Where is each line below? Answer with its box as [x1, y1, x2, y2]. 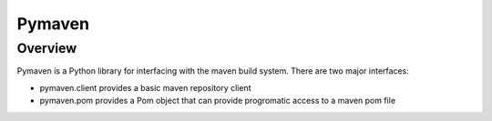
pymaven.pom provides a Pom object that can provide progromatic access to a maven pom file [39, 96, 396, 106]
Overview [16, 40, 77, 56]
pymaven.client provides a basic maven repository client [39, 82, 251, 93]
